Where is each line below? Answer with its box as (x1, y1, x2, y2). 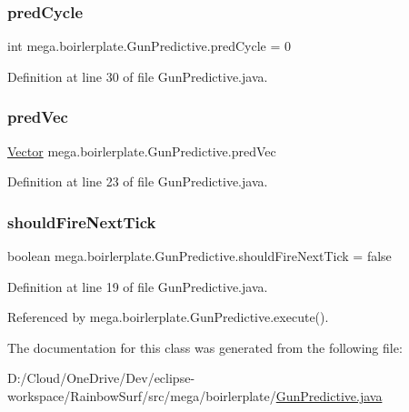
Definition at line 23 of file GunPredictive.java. (7, 172, 268, 191)
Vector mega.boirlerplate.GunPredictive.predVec (7, 141, 276, 160)
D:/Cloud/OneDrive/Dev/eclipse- (7, 368, 195, 387)
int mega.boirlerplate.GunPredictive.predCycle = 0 (7, 36, 291, 55)
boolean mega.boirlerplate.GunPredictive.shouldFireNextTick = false (7, 246, 392, 266)
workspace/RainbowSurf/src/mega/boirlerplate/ (7, 387, 276, 405)
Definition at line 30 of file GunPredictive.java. (7, 66, 268, 85)
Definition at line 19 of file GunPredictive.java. (7, 276, 268, 296)
